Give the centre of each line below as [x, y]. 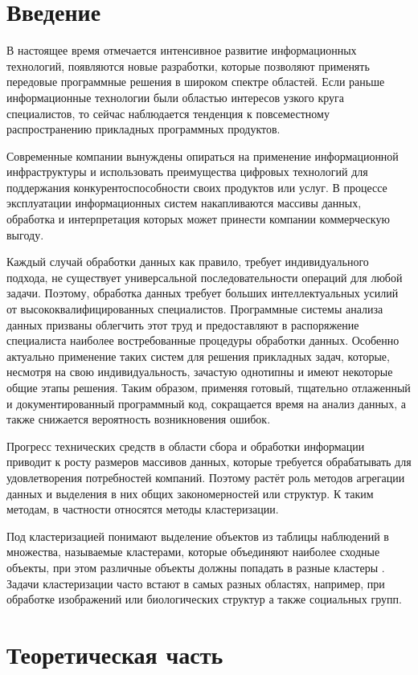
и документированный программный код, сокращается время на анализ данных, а [207, 403]
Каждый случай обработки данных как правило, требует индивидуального [188, 262]
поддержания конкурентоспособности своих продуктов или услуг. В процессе [197, 187]
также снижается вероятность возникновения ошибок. [139, 419]
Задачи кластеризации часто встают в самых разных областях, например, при [196, 583]
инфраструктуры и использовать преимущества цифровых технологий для [187, 172]
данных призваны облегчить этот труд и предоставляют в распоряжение [183, 324]
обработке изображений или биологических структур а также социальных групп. [204, 599]
